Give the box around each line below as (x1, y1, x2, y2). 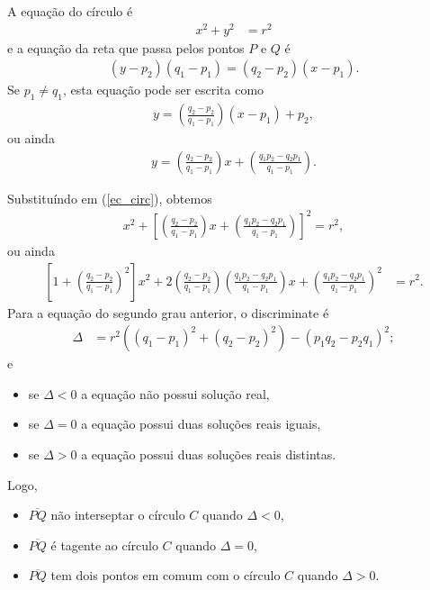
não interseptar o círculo (50, 505, 185, 524)
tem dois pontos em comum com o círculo (50, 566, 281, 585)
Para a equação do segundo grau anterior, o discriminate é (7, 303, 329, 322)
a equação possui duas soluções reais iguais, (81, 414, 321, 433)
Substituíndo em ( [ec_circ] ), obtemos (7, 188, 212, 207)
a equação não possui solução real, (81, 384, 270, 403)
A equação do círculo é (7, 2, 133, 20)
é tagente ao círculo (50, 535, 158, 554)
